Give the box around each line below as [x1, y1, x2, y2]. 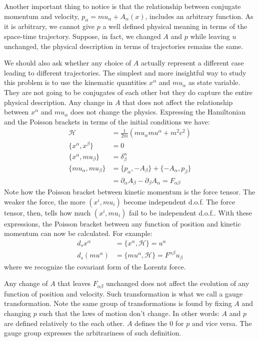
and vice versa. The [191, 317, 252, 328]
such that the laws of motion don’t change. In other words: [39, 308, 219, 318]
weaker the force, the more [4, 196, 85, 206]
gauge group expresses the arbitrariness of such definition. [4, 327, 181, 338]
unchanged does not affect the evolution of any [106, 278, 249, 288]
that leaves [57, 278, 91, 288]
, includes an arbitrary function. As [145, 10, 253, 21]
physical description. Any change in [4, 96, 113, 107]
